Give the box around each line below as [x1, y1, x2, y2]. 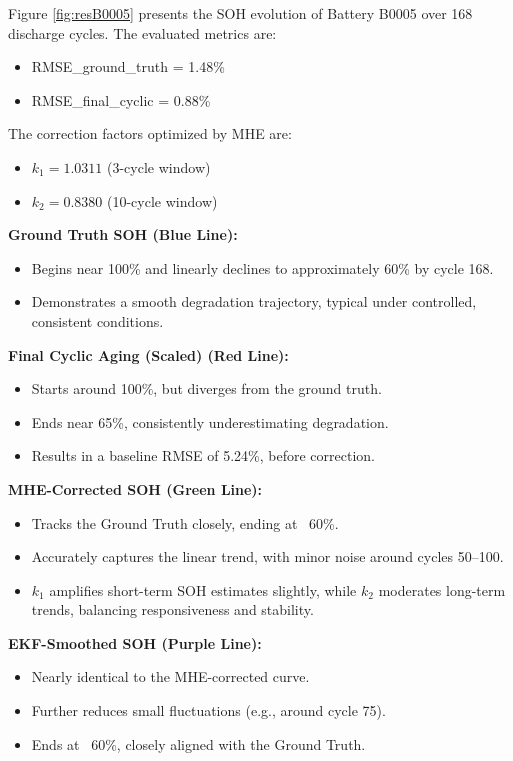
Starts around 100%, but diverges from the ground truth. [31, 378, 382, 399]
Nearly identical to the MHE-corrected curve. [31, 666, 310, 687]
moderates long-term [378, 579, 506, 600]
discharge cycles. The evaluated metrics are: [8, 22, 277, 43]
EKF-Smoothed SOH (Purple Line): [8, 632, 262, 653]
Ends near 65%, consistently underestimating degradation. [31, 411, 389, 432]
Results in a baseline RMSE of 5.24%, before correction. [31, 445, 375, 466]
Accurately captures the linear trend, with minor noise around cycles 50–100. [31, 546, 504, 567]
